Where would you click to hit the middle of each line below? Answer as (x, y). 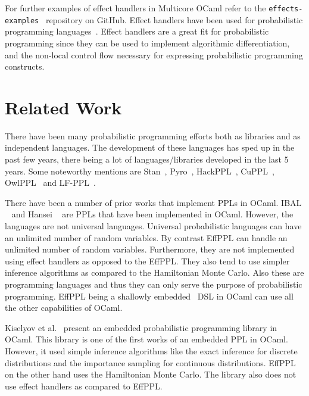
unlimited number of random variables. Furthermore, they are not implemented (150, 249)
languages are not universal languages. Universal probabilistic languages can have (153, 225)
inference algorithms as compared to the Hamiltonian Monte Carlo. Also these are (154, 272)
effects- (286, 9)
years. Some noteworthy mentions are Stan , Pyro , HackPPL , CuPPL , (140, 171)
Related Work (63, 107)
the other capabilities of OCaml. (64, 308)
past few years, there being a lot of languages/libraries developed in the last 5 (147, 159)
